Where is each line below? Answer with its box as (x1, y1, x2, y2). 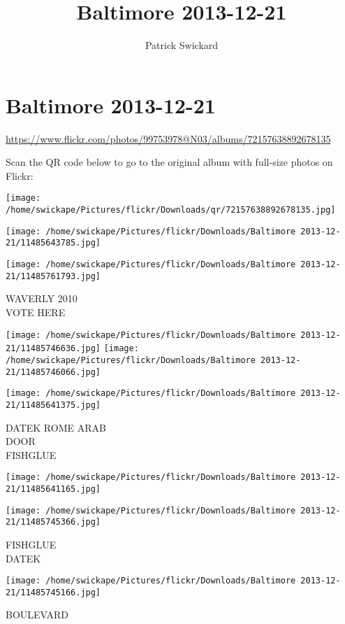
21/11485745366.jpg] (6, 517, 101, 527)
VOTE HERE (6, 304, 66, 319)
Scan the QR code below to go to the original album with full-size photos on (6, 155, 333, 169)
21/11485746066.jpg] (6, 367, 101, 377)
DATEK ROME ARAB (6, 420, 106, 434)
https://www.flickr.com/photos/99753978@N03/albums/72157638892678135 (6, 131, 331, 146)
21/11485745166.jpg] (6, 587, 101, 597)
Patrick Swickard (145, 38, 219, 52)
